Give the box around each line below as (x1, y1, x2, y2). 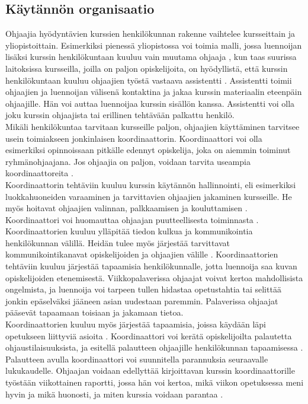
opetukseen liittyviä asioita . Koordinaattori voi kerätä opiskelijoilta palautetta (5, 329, 292, 342)
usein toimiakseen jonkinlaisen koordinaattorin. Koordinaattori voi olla (5, 132, 262, 144)
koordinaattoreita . (5, 167, 73, 179)
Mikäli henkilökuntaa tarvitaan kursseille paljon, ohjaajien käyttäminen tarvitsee (5, 120, 300, 132)
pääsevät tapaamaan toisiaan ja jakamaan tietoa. (5, 306, 184, 319)
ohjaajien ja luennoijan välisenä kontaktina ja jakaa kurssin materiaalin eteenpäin (5, 85, 302, 98)
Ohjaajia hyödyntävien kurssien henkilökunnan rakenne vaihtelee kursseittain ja (5, 27, 295, 40)
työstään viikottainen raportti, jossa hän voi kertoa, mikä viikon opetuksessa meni (5, 376, 304, 389)
